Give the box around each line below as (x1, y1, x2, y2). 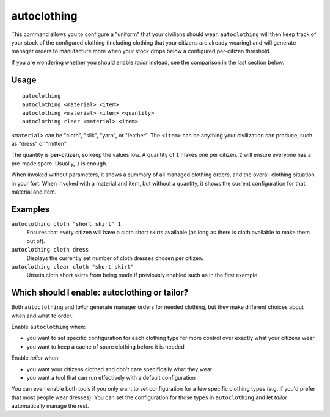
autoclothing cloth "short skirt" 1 (11, 220, 122, 227)
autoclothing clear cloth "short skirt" (11, 263, 134, 270)
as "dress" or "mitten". (11, 140, 68, 148)
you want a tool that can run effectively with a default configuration (26, 374, 196, 381)
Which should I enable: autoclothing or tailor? (11, 288, 189, 298)
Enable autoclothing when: (11, 323, 86, 330)
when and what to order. (11, 312, 73, 319)
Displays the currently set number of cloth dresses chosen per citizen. (26, 254, 204, 262)
